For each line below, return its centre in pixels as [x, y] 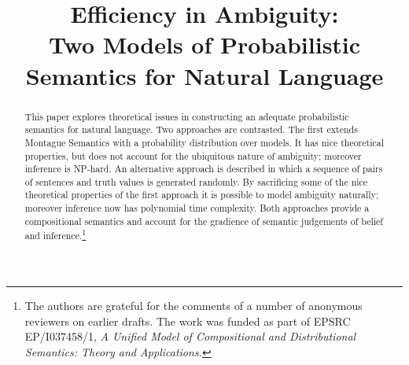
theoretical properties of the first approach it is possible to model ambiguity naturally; [202, 195]
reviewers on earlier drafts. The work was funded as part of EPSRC [188, 321]
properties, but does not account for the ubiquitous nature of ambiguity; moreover [193, 155]
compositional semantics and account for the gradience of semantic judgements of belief [204, 221]
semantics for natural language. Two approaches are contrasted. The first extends [191, 129]
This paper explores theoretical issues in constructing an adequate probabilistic [187, 116]
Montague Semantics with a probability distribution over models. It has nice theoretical [204, 142]
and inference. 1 [55, 234]
